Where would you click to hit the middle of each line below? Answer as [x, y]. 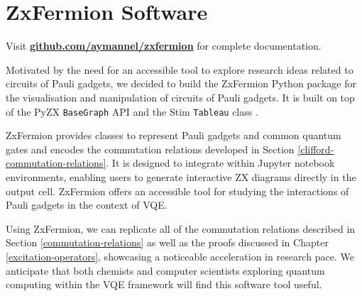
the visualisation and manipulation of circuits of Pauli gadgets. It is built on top [180, 97]
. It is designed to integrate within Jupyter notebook [220, 163]
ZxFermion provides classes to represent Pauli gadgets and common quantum [174, 135]
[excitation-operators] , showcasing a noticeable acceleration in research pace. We [180, 256]
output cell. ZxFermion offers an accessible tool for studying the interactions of [177, 191]
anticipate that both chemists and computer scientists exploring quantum [165, 270]
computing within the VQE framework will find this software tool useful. [164, 284]
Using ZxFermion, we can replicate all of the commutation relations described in [181, 228]
